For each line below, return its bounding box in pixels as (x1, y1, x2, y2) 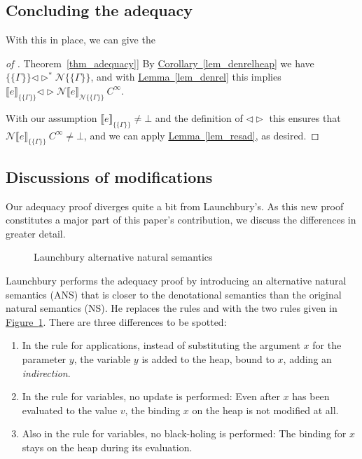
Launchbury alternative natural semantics (34, 249, 213, 264)
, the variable (74, 351, 131, 366)
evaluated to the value (22, 402, 118, 417)
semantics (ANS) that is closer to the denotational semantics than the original (6, 287, 342, 301)
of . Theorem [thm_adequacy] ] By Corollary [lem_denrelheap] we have (6, 55, 314, 70)
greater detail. (6, 226, 66, 240)
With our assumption (6, 110, 97, 125)
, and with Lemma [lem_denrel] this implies (90, 69, 281, 84)
